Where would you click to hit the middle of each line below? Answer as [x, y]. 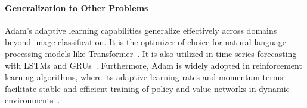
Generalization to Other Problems [77, 7]
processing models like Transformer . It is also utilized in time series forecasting [151, 53]
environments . [32, 100]
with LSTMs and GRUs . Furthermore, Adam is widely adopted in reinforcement [153, 65]
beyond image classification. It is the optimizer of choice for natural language [146, 42]
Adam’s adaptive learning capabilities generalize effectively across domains [141, 30]
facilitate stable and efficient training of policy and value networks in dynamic [147, 88]
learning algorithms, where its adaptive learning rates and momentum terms [144, 77]
